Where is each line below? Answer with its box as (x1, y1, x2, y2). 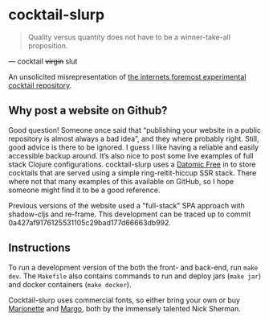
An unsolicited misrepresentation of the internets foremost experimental (8, 72, 247, 81)
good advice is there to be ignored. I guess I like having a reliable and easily (8, 142, 259, 152)
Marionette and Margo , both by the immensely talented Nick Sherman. (8, 303, 241, 313)
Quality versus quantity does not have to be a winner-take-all (27, 32, 231, 42)
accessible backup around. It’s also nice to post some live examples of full (8, 150, 254, 160)
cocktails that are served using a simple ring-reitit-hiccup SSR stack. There (8, 167, 257, 178)
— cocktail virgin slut (8, 56, 78, 66)
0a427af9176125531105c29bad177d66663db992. (8, 217, 171, 227)
